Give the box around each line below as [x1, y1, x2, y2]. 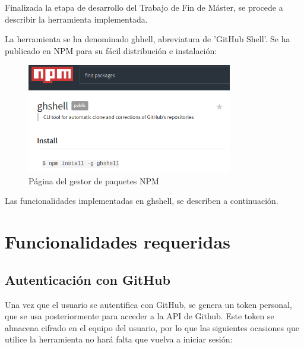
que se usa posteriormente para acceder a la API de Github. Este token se [5, 310, 274, 322]
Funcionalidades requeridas [5, 229, 230, 254]
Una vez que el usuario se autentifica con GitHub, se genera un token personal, [5, 298, 292, 310]
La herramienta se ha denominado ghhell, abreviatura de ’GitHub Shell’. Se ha [5, 33, 290, 45]
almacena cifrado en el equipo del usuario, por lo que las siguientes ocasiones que [5, 321, 300, 334]
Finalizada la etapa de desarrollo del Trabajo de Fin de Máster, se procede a [5, 1, 283, 13]
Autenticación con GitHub [5, 270, 170, 288]
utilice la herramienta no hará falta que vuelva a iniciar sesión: [5, 333, 233, 345]
